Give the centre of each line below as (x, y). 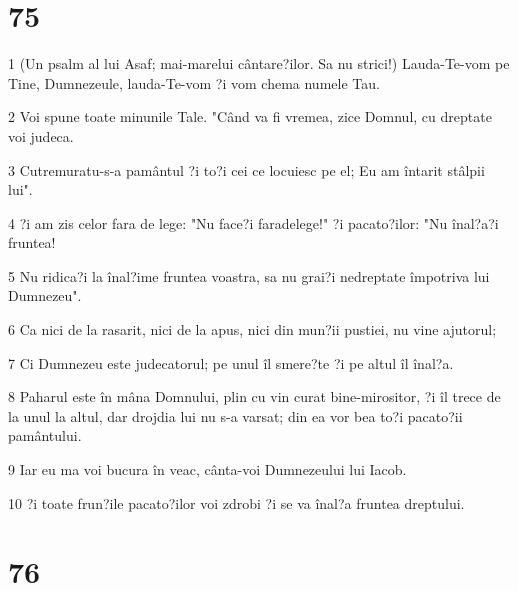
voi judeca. (41, 135)
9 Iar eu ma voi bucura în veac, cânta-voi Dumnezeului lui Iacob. (207, 469)
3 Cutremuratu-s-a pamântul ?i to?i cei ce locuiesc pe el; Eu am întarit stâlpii (246, 169)
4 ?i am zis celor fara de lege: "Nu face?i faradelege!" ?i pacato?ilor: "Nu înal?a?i (253, 222)
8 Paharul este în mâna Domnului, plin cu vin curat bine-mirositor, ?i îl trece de (254, 396)
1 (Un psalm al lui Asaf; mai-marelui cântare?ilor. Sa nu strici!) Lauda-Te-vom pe (259, 63)
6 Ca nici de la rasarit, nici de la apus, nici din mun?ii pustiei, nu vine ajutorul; (252, 329)
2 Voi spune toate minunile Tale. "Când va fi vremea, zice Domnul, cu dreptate (250, 116)
